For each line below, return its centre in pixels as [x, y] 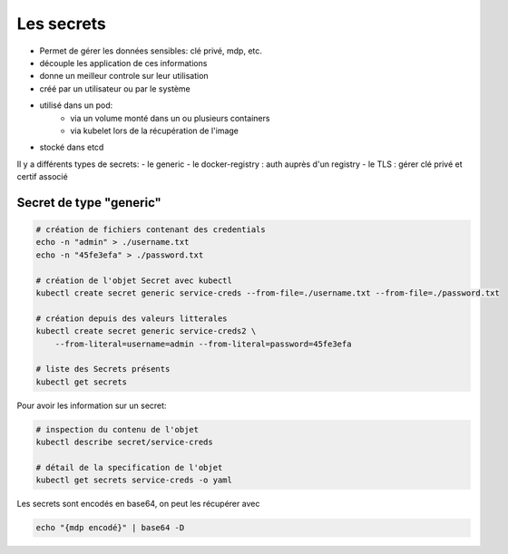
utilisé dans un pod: [76, 105]
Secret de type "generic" [89, 203]
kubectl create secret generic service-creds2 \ [146, 331]
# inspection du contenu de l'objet [117, 429]
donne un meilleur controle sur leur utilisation [124, 76]
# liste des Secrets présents [103, 369]
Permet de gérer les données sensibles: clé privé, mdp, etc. [151, 51]
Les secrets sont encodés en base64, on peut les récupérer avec [138, 504]
